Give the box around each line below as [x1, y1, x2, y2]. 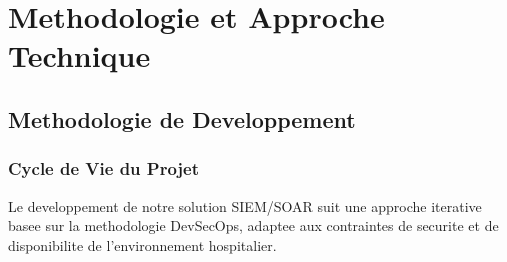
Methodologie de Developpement [8, 103, 356, 134]
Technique [8, 35, 151, 76]
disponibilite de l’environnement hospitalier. [8, 234, 277, 255]
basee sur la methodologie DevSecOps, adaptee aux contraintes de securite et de [8, 215, 499, 236]
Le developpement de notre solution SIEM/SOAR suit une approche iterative [8, 195, 482, 216]
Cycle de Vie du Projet [8, 156, 200, 181]
